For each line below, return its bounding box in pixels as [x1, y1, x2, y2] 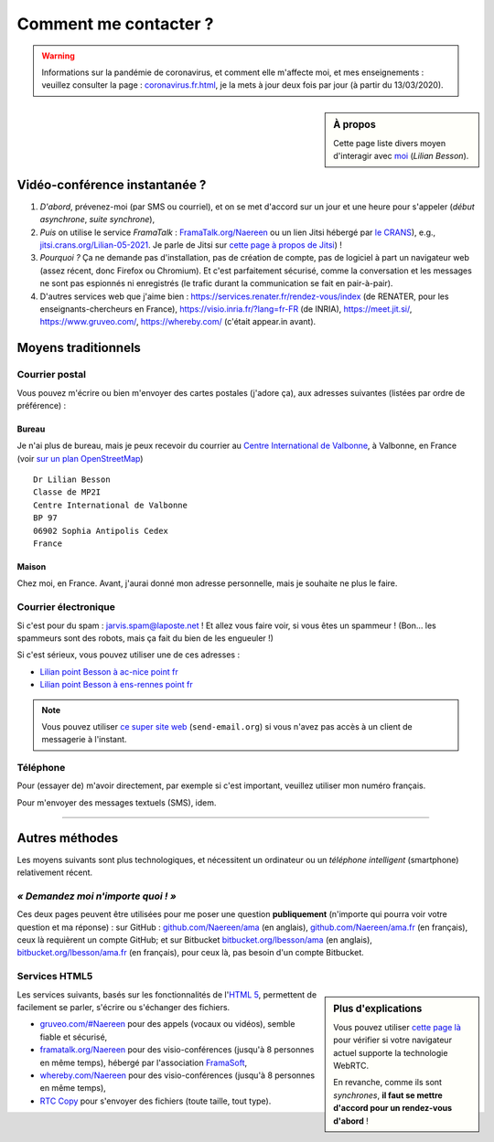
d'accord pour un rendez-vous [333, 1103, 453, 1114]
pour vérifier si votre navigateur [333, 1034, 453, 1046]
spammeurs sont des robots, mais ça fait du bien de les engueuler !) [16, 632, 274, 644]
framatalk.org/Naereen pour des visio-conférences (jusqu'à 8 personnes [39, 1044, 315, 1055]
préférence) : [16, 400, 67, 411]
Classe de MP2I [33, 487, 102, 497]
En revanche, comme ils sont [333, 1077, 443, 1088]
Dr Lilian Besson [33, 475, 111, 485]
